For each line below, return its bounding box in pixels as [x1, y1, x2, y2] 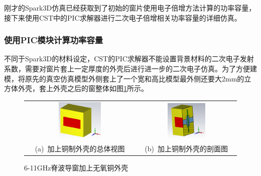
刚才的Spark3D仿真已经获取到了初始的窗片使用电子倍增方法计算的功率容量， [4, 3, 256, 13]
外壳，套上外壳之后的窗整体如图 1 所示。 [18, 83, 148, 94]
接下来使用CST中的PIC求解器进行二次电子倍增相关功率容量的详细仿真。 [4, 12, 241, 23]
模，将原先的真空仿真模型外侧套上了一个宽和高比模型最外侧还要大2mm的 [4, 73, 244, 83]
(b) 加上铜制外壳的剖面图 [145, 143, 228, 153]
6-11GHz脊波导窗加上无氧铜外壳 [24, 162, 128, 173]
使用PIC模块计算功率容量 [4, 34, 103, 46]
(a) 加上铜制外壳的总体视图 [35, 143, 125, 153]
